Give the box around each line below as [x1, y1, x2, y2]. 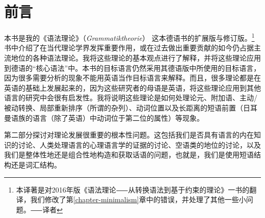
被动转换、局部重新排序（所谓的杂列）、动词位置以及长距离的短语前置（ [4, 102, 243, 113]
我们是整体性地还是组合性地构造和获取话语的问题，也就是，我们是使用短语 [4, 149, 254, 160]
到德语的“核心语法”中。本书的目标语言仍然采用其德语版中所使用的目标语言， [4, 62, 261, 73]
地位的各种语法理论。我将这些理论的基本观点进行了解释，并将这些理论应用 [11, 52, 261, 63]
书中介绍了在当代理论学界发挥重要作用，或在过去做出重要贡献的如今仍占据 [4, 42, 254, 53]
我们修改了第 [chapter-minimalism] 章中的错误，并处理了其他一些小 [30, 194, 246, 205]
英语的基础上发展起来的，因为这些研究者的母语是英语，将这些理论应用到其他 [4, 82, 261, 93]
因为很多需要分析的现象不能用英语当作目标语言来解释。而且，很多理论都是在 [4, 72, 261, 83]
